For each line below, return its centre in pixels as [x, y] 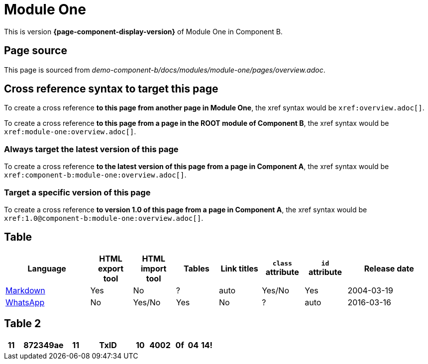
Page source [36, 51]
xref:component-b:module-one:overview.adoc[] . [95, 175]
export [111, 268]
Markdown [25, 290]
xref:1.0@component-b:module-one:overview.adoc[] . [104, 218]
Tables [197, 268]
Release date [389, 268]
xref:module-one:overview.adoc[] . [70, 132]
